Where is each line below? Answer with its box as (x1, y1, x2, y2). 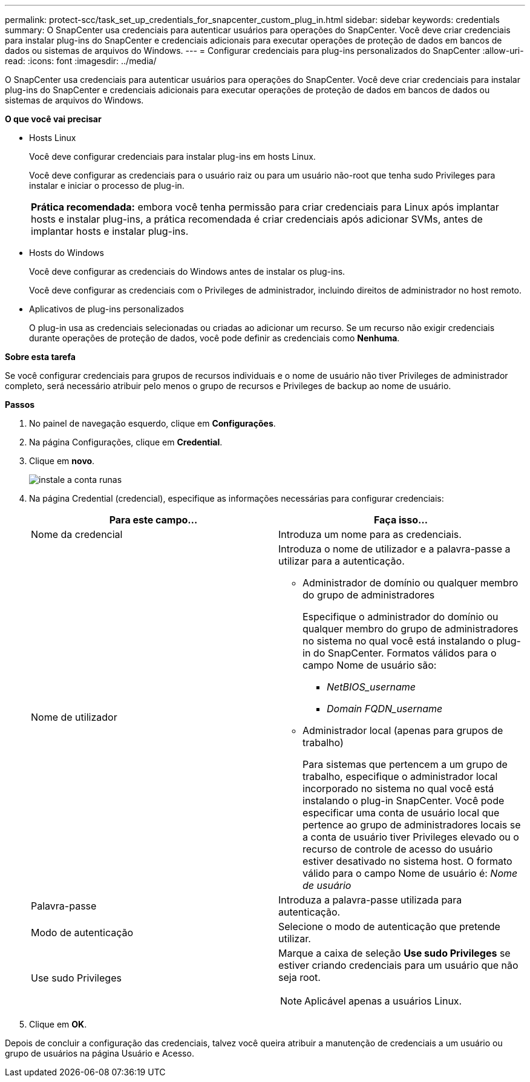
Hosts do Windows (29, 248, 104, 258)
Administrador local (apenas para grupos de (303, 724, 503, 736)
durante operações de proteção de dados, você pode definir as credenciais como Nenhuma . (29, 333, 400, 343)
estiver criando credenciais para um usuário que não (278, 959, 519, 971)
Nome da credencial (31, 528, 123, 540)
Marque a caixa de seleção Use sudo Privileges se (278, 947, 511, 959)
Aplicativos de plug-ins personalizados (29, 304, 184, 314)
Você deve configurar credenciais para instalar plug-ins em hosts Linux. (29, 151, 316, 162)
